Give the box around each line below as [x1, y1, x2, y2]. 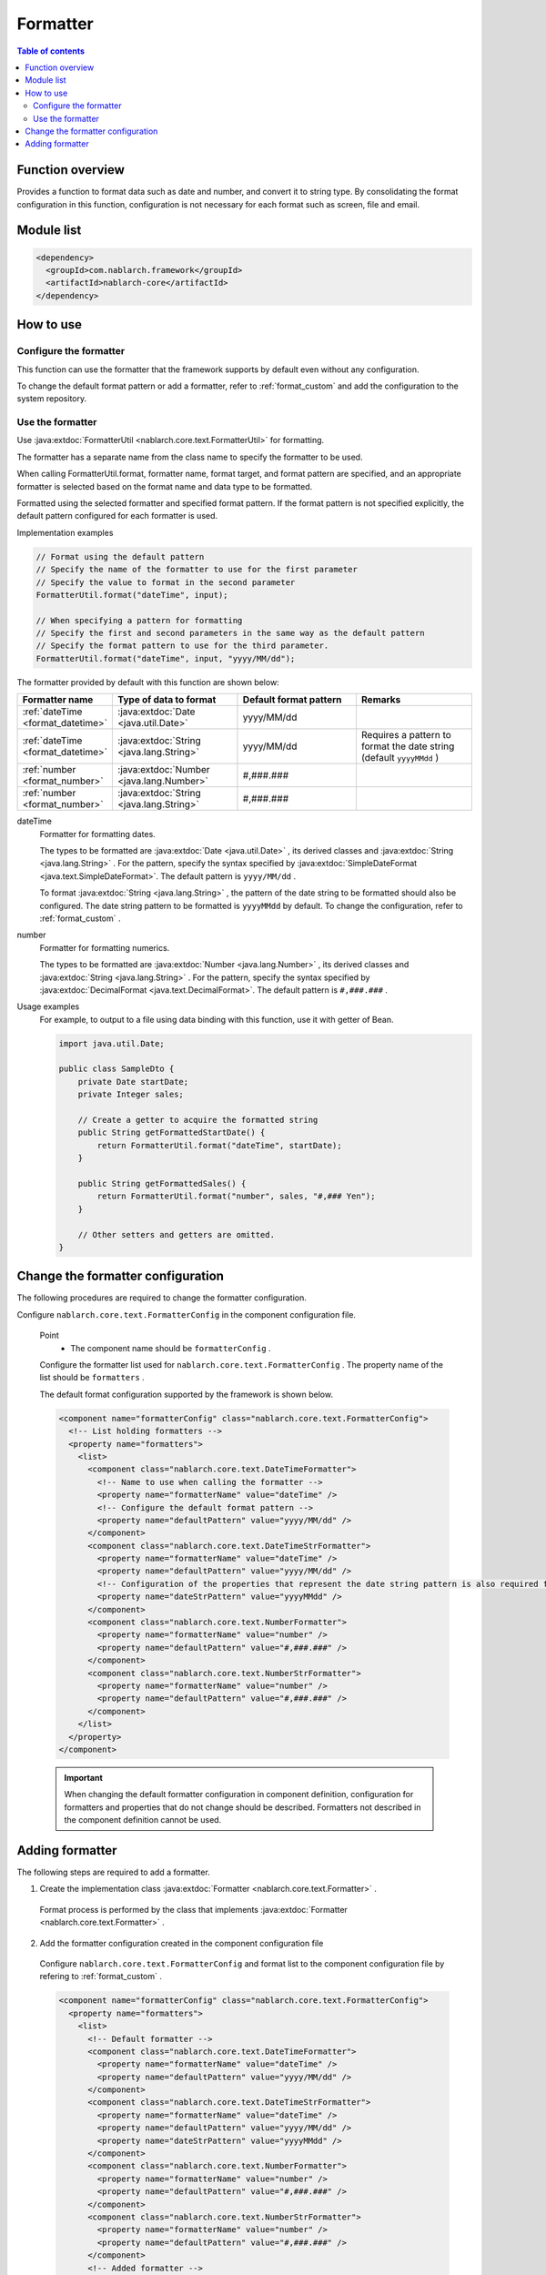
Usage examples [16, 1001, 80, 1012]
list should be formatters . [39, 1372, 145, 1383]
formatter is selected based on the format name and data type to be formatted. [16, 480, 313, 491]
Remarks [360, 693, 401, 706]
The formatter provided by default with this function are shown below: [16, 676, 279, 687]
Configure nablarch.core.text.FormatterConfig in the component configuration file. [16, 1309, 357, 1319]
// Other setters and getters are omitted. [77, 1229, 275, 1239]
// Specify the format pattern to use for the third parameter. [35, 641, 329, 651]
